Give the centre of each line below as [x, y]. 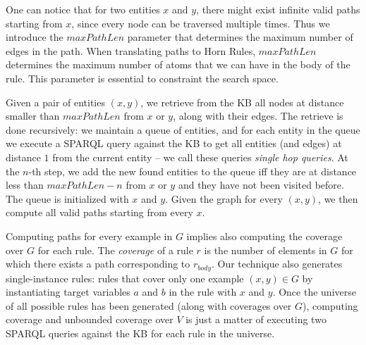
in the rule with [203, 292]
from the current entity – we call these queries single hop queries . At [200, 157]
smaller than [33, 116]
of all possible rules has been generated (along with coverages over [149, 305]
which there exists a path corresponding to [98, 264]
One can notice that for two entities [83, 9]
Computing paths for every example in [89, 236]
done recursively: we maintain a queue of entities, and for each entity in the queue [183, 129]
